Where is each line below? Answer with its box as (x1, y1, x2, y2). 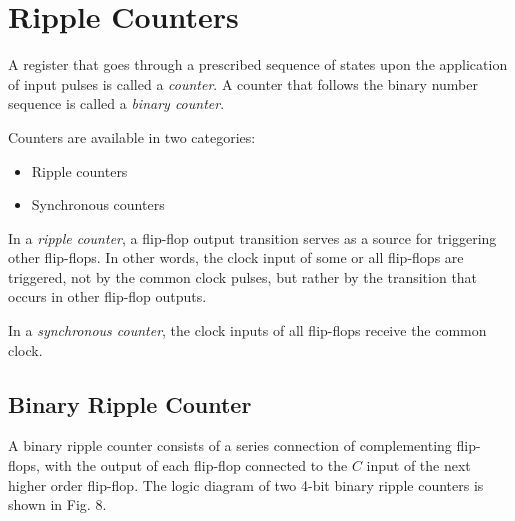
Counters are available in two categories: (8, 126, 256, 147)
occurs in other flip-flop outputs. (8, 286, 207, 307)
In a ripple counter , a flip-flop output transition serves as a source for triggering (8, 227, 497, 248)
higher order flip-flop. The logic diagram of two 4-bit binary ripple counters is (8, 474, 484, 495)
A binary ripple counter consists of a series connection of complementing (8, 435, 452, 456)
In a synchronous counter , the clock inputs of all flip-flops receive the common (8, 320, 487, 341)
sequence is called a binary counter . (8, 93, 225, 114)
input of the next (366, 455, 471, 476)
